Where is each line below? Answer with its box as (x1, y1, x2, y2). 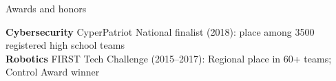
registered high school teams (6, 38, 125, 52)
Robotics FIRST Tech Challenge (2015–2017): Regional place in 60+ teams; (6, 51, 332, 65)
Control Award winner (6, 65, 100, 79)
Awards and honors (6, 1, 87, 15)
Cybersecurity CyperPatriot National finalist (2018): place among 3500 (6, 24, 315, 38)
